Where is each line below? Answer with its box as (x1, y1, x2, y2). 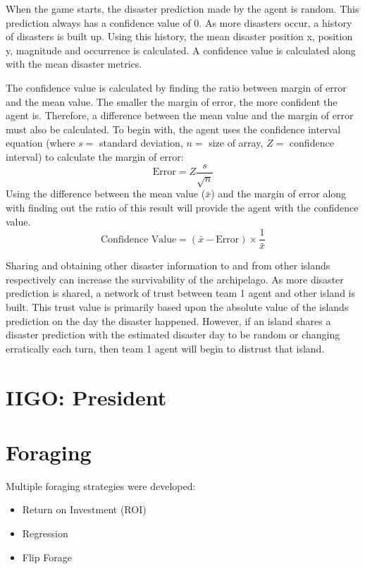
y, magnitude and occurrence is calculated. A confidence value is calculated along (6, 42, 356, 57)
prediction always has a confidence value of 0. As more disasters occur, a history (6, 15, 352, 30)
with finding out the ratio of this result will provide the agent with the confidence (6, 200, 359, 214)
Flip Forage (22, 549, 72, 564)
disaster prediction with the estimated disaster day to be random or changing (6, 327, 340, 342)
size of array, (209, 135, 264, 150)
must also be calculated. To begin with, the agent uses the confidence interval (6, 121, 341, 136)
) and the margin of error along (211, 186, 347, 201)
